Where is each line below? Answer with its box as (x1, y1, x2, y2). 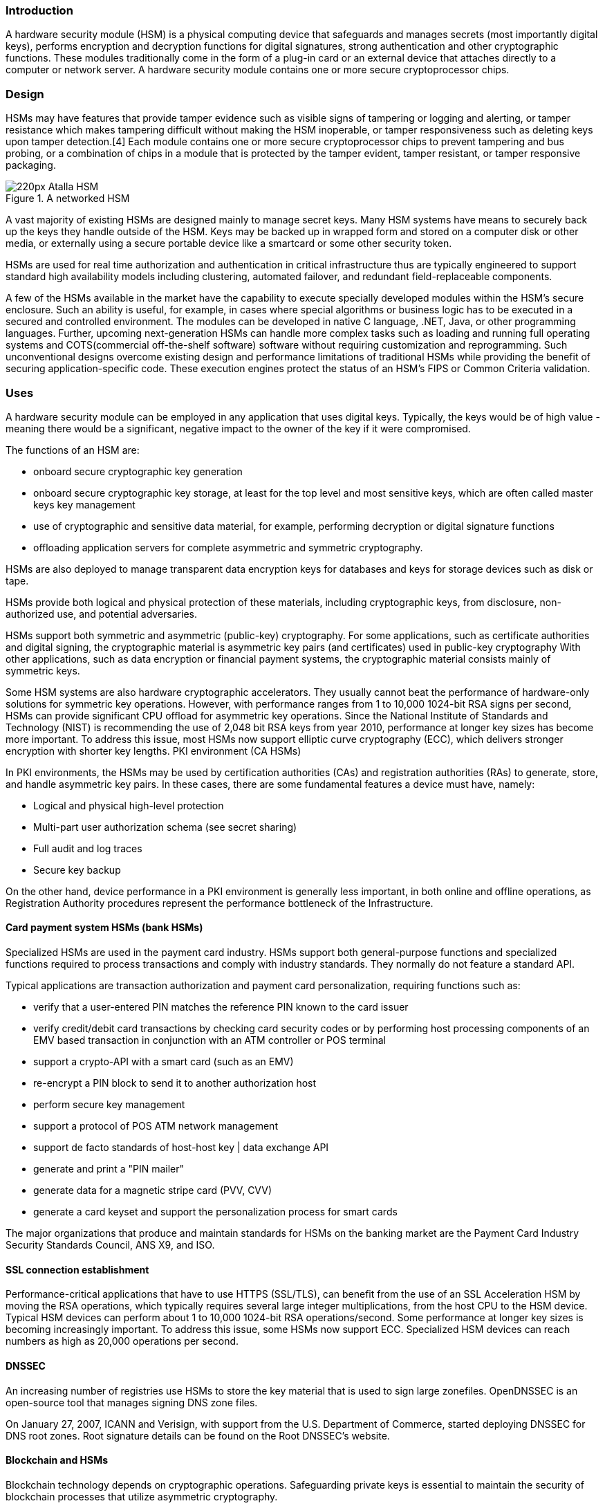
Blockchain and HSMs (6, 1454, 109, 1466)
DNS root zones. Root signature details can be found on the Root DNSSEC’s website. (6, 1429, 390, 1442)
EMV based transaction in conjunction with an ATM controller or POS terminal (33, 1034, 386, 1047)
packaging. (6, 159, 56, 172)
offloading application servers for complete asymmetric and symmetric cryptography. (33, 541, 423, 553)
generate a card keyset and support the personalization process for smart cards (33, 1206, 398, 1218)
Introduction (6, 3, 73, 17)
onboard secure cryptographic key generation (33, 465, 243, 477)
